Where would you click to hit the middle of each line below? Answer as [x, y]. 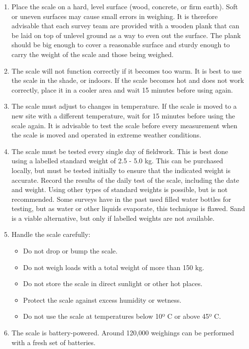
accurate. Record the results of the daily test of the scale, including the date [125, 180]
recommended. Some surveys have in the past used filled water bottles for [121, 199]
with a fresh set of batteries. [53, 342]
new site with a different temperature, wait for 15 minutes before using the [123, 115]
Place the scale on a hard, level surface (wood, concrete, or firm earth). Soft [125, 6]
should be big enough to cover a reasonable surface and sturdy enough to [121, 45]
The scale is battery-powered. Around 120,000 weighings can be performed [123, 333]
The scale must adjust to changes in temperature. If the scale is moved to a [124, 106]
